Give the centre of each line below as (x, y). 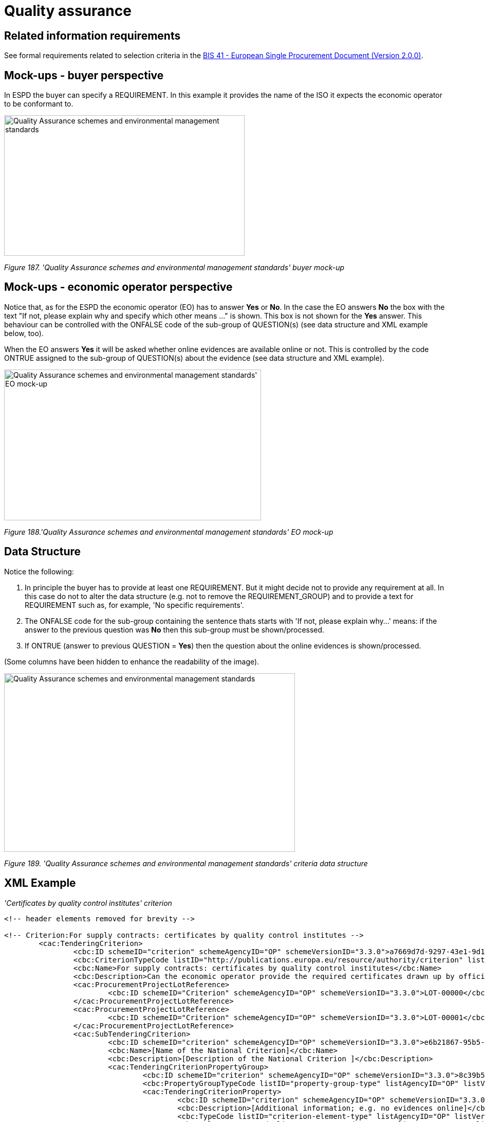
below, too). (24, 333)
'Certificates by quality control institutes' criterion (88, 903)
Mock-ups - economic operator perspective (118, 287)
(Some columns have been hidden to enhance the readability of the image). (132, 661)
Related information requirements (92, 36)
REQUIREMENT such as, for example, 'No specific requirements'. (134, 605)
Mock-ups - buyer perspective (84, 75)
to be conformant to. (39, 104)
